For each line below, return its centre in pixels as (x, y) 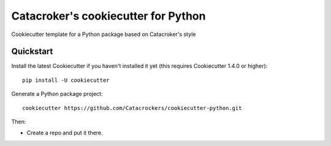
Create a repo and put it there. (65, 133)
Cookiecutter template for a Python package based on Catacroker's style (104, 34)
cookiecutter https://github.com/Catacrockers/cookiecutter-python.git (132, 108)
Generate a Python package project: (57, 94)
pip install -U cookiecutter (66, 80)
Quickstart (32, 52)
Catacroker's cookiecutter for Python (108, 16)
